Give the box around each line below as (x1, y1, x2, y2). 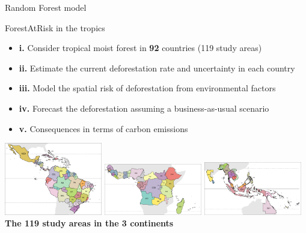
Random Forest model (5, 1, 87, 13)
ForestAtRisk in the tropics (5, 21, 105, 34)
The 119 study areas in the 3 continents (5, 217, 174, 229)
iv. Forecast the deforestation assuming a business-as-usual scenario (19, 101, 269, 114)
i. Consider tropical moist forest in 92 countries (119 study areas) (19, 41, 262, 54)
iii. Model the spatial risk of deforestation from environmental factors (19, 82, 276, 94)
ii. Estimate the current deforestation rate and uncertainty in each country (19, 61, 295, 74)
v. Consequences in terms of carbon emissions (19, 122, 188, 135)
